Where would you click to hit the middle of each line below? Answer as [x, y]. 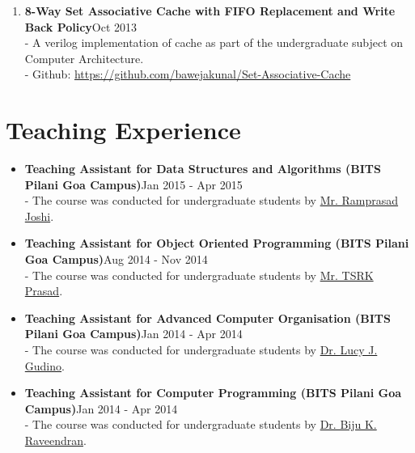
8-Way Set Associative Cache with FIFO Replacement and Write [210, 11]
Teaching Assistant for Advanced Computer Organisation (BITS [207, 318]
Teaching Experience [123, 130]
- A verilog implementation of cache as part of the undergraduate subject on [214, 42]
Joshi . [39, 216]
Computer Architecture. [84, 58]
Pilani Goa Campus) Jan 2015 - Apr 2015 [133, 184]
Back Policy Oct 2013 [81, 26]
